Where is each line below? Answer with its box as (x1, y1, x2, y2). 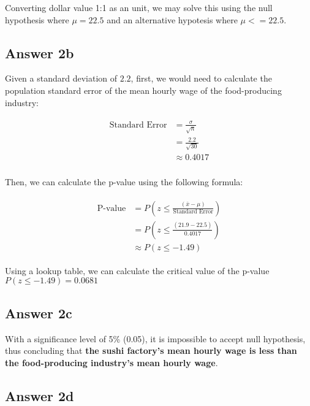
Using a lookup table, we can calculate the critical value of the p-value (5, 264, 270, 277)
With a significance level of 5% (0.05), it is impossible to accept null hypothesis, (5, 332, 306, 345)
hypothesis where (5, 13, 69, 26)
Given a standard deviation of (5, 72, 118, 85)
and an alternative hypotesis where (107, 13, 238, 26)
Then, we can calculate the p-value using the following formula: (5, 175, 243, 188)
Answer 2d (5, 386, 74, 405)
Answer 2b (5, 43, 74, 62)
